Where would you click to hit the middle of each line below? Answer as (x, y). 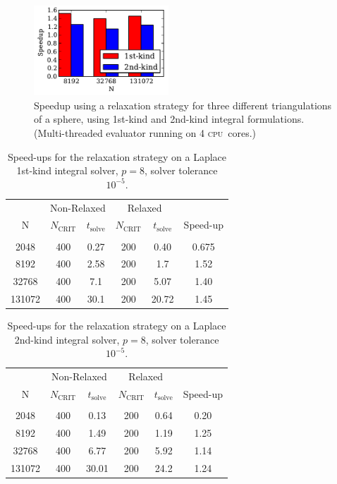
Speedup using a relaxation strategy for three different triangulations (183, 105)
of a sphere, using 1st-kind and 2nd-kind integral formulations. (169, 119)
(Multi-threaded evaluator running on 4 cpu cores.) (145, 132)
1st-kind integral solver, (67, 170)
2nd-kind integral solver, (67, 339)
